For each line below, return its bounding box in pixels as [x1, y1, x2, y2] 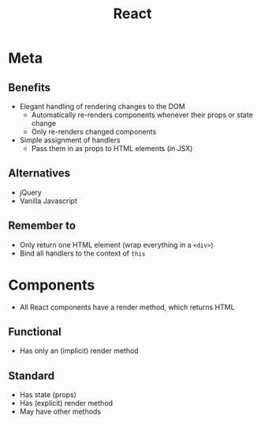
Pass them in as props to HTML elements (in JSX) [31, 144, 193, 153]
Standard [8, 369, 55, 382]
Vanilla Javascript [19, 195, 77, 206]
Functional [8, 325, 62, 339]
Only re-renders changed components [31, 127, 157, 136]
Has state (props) [19, 390, 77, 399]
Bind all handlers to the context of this [19, 248, 146, 258]
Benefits [8, 81, 51, 94]
